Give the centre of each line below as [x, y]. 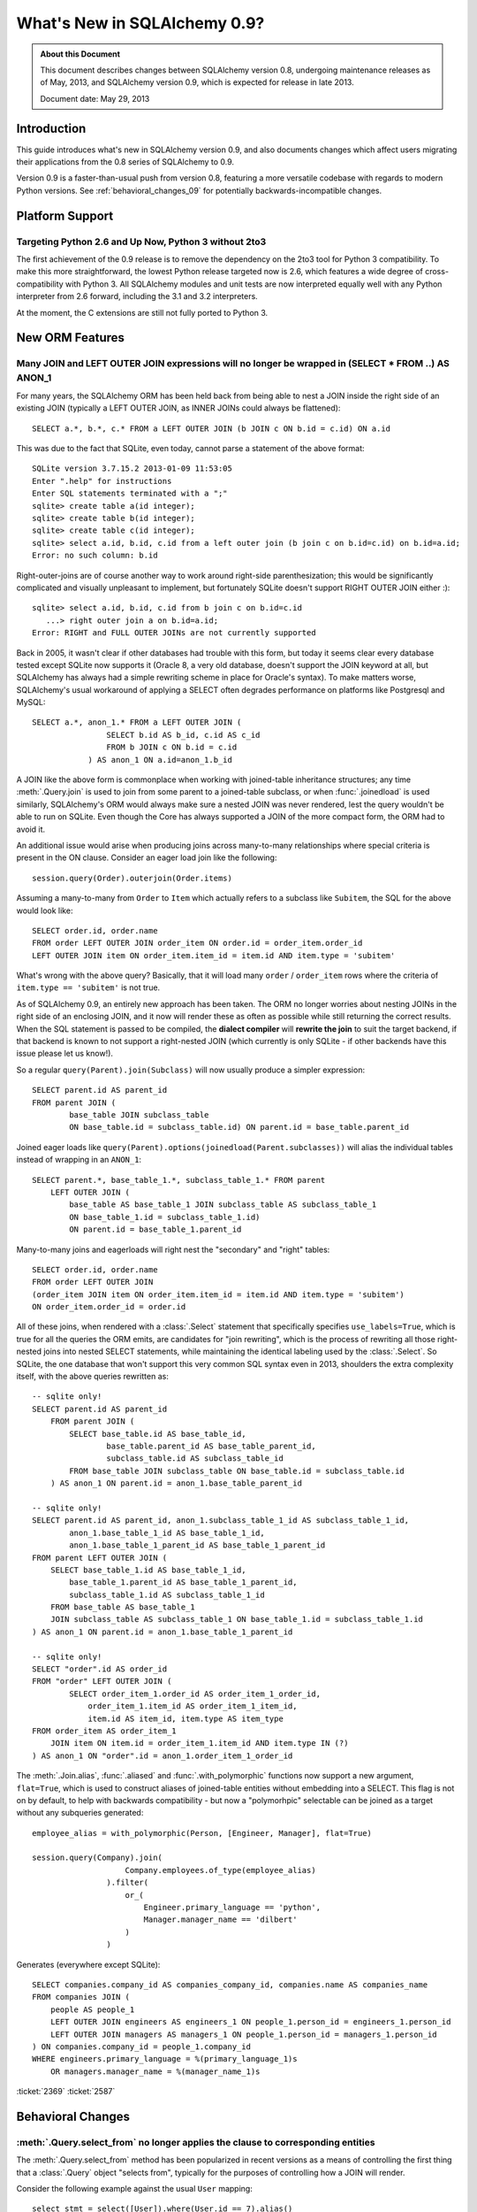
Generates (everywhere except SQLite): [88, 1964]
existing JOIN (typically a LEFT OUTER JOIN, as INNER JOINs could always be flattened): [178, 408]
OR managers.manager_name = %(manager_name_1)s [155, 2071]
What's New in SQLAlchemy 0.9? [140, 23]
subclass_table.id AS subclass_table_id [195, 1459]
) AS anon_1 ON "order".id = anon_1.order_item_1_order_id [163, 1755]
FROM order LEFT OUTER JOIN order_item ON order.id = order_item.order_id [197, 943]
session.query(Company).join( [98, 1858]
